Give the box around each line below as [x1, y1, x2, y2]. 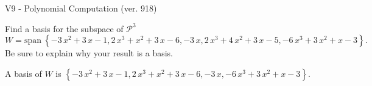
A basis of [5, 67, 42, 79]
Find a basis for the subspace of [5, 22, 124, 35]
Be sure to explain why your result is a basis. [5, 47, 174, 59]
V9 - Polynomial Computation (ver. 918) [5, 2, 157, 14]
